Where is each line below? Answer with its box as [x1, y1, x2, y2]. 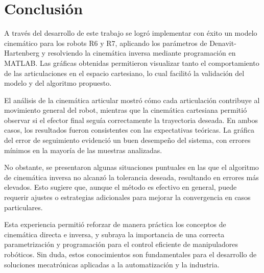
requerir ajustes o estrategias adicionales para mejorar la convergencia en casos [4, 192, 251, 203]
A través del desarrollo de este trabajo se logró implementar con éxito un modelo [4, 28, 257, 38]
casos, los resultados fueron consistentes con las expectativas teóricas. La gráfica [4, 125, 254, 135]
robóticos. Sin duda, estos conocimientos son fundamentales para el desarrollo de [4, 249, 257, 259]
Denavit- [209, 37, 236, 48]
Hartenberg [4, 47, 39, 58]
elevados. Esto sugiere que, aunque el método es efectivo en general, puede [4, 182, 237, 192]
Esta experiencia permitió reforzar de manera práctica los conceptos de [4, 219, 226, 230]
